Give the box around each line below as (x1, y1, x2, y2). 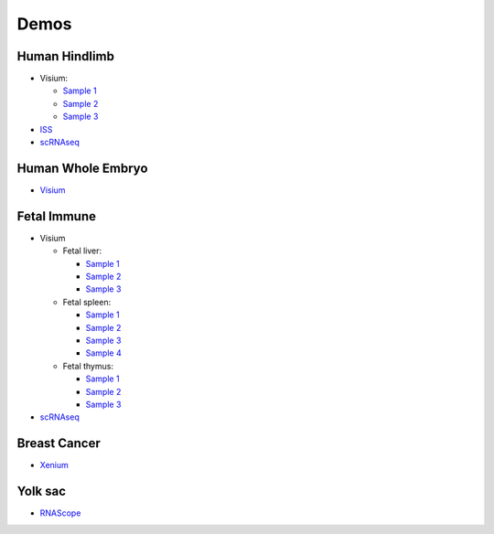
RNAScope (39, 507, 81, 518)
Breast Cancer (16, 435, 101, 452)
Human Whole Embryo (16, 160, 148, 176)
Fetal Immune (16, 208, 96, 224)
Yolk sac (16, 484, 67, 499)
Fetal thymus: (62, 360, 114, 371)
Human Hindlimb (16, 48, 114, 64)
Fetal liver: (62, 245, 102, 256)
